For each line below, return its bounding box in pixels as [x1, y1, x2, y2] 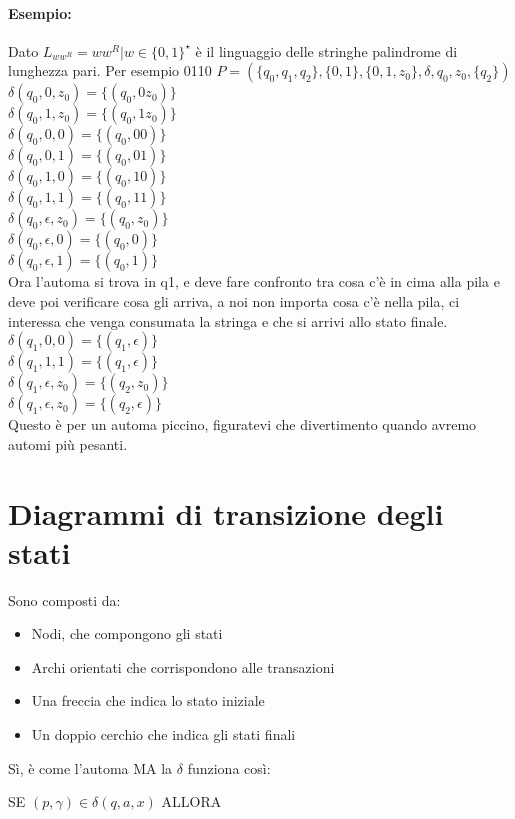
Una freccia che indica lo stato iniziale [31, 690, 265, 711]
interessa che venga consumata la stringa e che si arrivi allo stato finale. [8, 310, 448, 331]
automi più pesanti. [8, 433, 128, 454]
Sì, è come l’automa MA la [8, 757, 173, 778]
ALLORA [161, 791, 222, 812]
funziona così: [187, 757, 271, 778]
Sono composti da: [8, 589, 121, 610]
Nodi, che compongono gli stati [31, 623, 223, 644]
